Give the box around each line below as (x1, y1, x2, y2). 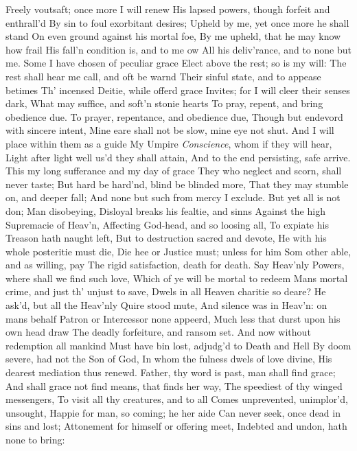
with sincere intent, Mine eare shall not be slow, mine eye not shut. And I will (5, 123, 334, 137)
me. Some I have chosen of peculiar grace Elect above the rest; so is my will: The (5, 56, 347, 70)
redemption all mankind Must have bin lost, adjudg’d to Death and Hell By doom (5, 338, 352, 352)
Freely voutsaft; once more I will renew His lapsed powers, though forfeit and (5, 2, 330, 16)
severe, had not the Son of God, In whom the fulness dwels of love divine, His (5, 351, 332, 366)
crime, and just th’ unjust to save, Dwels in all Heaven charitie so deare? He (5, 284, 326, 299)
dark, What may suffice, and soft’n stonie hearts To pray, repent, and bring (5, 96, 323, 111)
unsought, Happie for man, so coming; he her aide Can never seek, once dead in (5, 405, 341, 419)
